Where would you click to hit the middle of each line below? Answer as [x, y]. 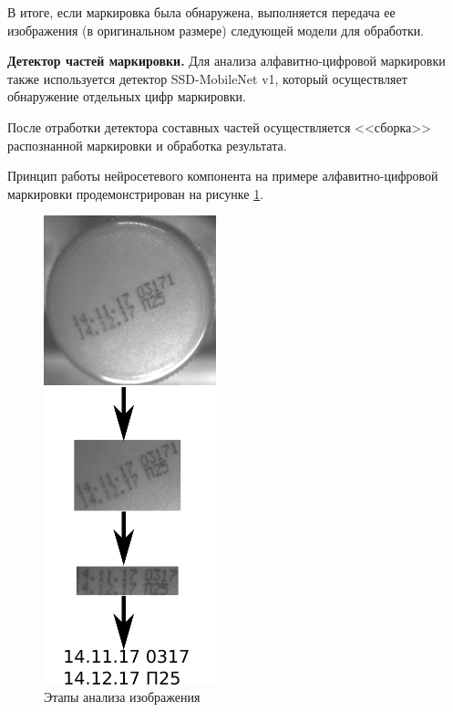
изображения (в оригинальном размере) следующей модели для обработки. [216, 30]
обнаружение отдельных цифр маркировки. [127, 96]
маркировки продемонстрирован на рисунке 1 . [136, 193]
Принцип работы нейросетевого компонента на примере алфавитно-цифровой [223, 176]
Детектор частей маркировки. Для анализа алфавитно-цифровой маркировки [226, 61]
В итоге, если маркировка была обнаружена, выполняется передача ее [201, 12]
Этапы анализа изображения [122, 697]
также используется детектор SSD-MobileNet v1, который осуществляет [207, 78]
